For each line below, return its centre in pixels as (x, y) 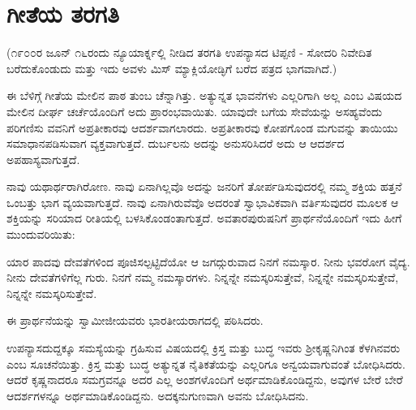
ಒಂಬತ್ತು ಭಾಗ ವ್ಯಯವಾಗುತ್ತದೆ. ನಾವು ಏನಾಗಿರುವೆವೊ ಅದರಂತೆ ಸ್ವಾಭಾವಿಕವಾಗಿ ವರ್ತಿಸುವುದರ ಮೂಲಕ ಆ (203, 202)
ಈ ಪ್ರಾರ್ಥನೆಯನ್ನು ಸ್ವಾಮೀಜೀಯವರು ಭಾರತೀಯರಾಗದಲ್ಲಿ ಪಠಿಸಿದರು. (135, 320)
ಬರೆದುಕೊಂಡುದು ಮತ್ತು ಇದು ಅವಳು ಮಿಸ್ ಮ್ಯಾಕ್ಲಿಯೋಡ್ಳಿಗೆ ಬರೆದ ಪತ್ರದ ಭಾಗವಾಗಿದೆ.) (172, 68)
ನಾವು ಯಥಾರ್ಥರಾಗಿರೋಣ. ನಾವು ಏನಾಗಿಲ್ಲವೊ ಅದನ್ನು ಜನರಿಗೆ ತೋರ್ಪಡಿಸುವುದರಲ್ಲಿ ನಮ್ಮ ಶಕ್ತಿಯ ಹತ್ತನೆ (204, 186)
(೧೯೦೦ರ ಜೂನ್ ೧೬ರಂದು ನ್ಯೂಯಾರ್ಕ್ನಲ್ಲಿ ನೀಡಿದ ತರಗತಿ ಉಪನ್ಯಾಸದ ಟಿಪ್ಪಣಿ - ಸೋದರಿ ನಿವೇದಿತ (189, 52)
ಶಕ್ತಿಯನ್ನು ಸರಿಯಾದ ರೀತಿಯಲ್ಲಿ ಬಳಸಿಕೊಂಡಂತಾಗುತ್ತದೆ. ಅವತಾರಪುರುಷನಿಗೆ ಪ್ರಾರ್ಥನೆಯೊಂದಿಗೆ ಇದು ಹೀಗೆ (204, 218)
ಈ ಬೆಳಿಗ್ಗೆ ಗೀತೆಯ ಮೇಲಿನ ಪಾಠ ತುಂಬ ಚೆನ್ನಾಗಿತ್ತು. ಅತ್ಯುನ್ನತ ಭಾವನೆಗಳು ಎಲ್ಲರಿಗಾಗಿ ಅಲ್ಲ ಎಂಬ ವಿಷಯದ (204, 95)
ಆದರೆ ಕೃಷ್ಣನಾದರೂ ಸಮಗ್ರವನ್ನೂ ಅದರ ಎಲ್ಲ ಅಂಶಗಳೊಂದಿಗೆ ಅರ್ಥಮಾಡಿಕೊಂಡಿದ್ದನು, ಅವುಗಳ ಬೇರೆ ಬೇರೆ (205, 380)
